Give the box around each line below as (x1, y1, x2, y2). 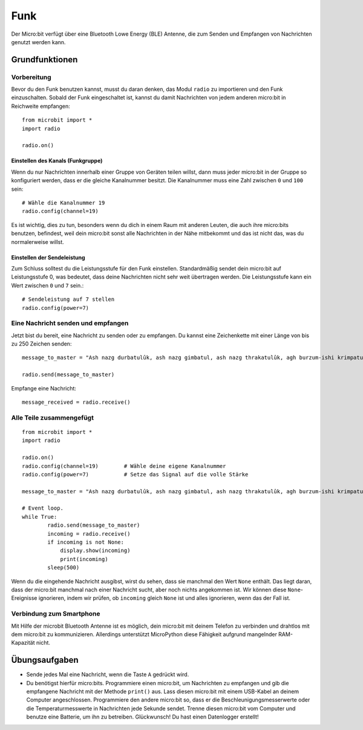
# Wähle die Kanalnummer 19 (22, 200, 105, 206)
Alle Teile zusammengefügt (11, 413, 94, 422)
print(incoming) (60, 556, 108, 562)
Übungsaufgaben (11, 655, 79, 665)
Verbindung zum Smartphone (11, 610, 100, 618)
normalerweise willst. (11, 238, 65, 245)
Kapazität (11, 639, 36, 646)
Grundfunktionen (11, 54, 78, 65)
